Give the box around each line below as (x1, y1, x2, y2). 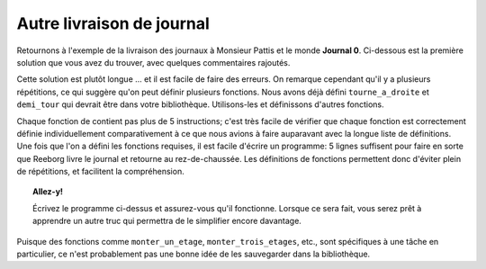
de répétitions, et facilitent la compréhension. (16, 166, 184, 177)
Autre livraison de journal (16, 13, 211, 33)
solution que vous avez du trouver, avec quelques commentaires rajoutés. (16, 57, 291, 67)
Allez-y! (32, 186, 63, 197)
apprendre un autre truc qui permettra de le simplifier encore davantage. (32, 216, 301, 227)
